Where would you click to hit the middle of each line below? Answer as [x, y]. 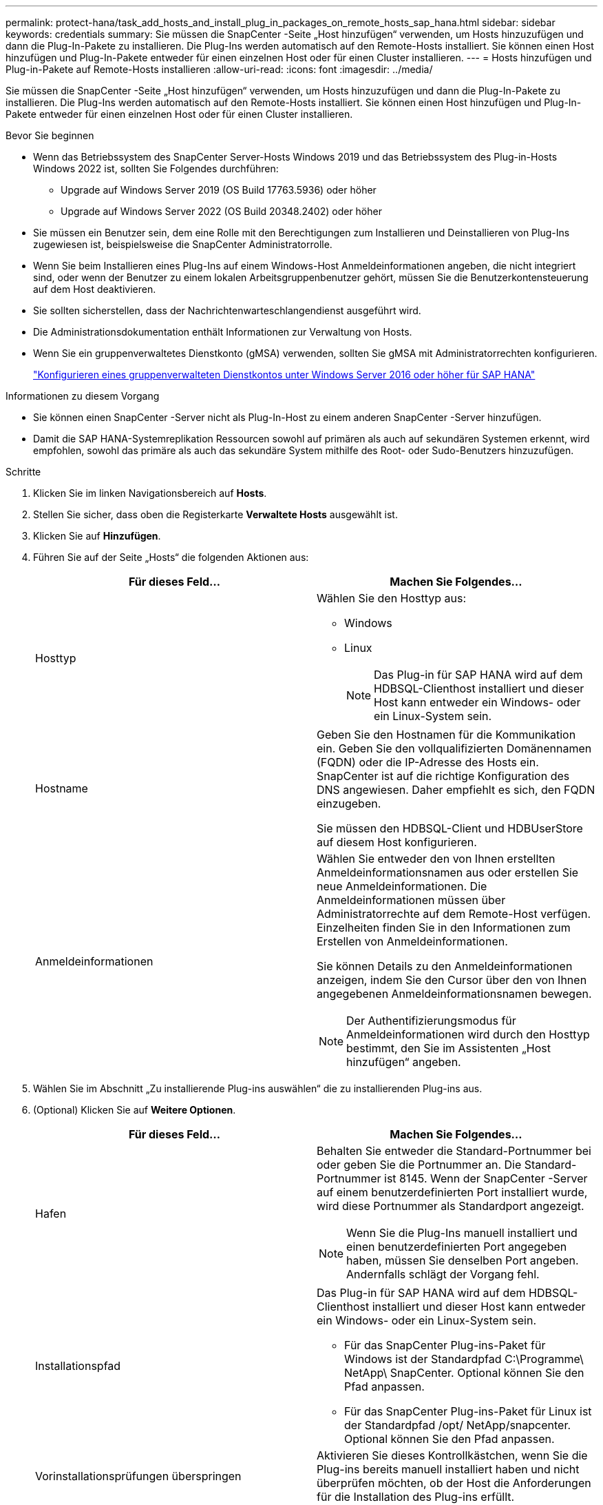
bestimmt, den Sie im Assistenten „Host [448, 1048]
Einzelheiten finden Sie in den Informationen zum [444, 928]
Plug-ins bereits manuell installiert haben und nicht [448, 1469]
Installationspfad [78, 1366]
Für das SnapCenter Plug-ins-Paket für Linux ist [468, 1411]
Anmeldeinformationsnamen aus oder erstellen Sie [448, 872]
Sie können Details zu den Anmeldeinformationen [445, 966]
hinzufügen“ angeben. [404, 1062]
